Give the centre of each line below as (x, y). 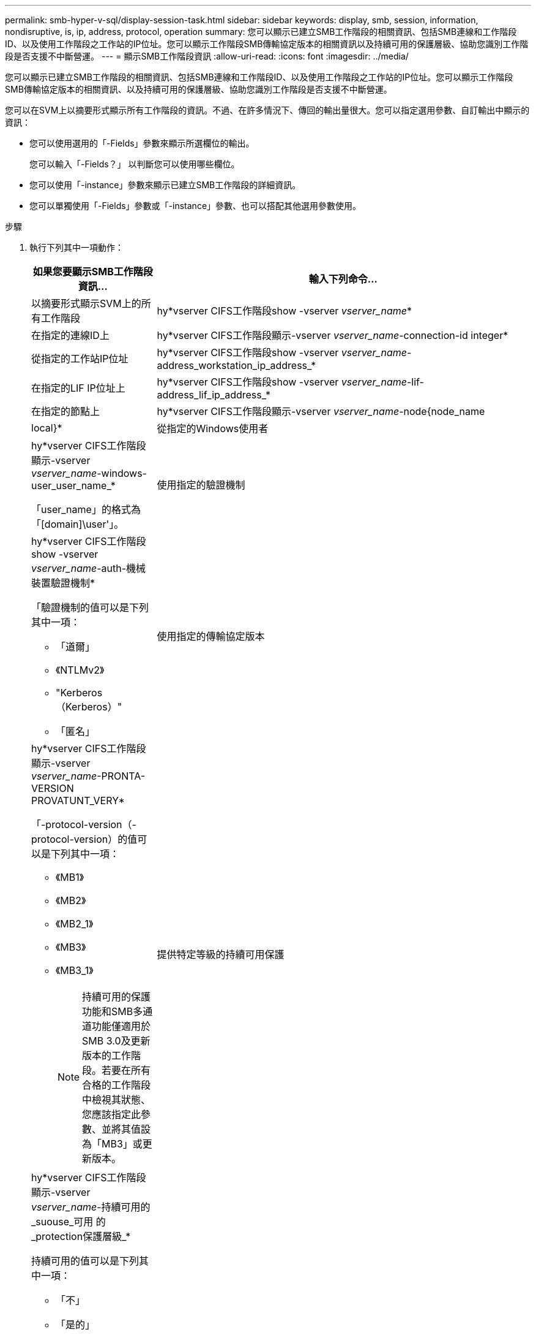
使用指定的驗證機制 (201, 485)
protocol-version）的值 (84, 839)
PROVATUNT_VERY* (78, 801)
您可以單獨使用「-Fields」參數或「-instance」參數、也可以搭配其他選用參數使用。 (195, 206)
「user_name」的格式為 (86, 509)
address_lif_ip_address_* (214, 395)
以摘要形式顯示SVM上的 (86, 303)
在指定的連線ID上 (70, 335)
